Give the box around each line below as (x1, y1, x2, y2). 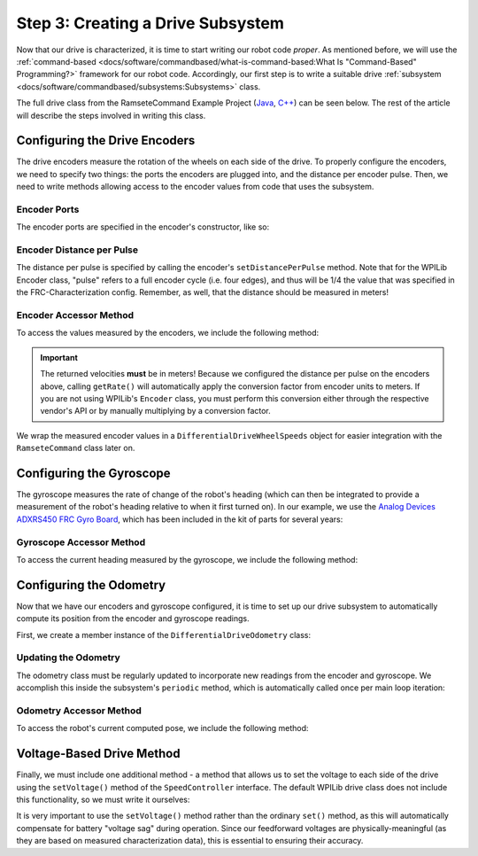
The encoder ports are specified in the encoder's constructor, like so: (16, 222, 270, 232)
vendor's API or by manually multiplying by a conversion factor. (40, 406, 272, 416)
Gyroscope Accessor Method (16, 536, 146, 549)
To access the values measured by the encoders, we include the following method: (16, 328, 320, 339)
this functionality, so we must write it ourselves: (16, 794, 190, 805)
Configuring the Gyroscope (16, 465, 172, 480)
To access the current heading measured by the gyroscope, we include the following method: (16, 554, 358, 564)
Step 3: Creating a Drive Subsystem (16, 13, 285, 33)
